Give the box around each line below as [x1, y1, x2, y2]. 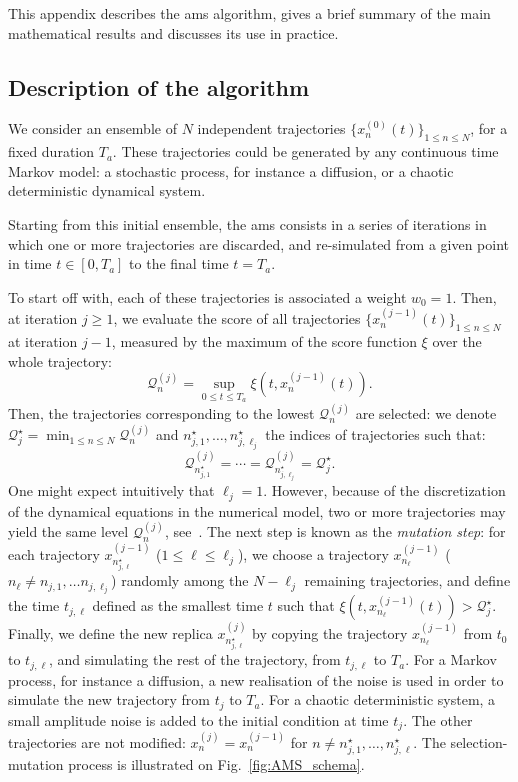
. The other [403, 709, 473, 730]
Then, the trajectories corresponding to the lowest [8, 403, 315, 424]
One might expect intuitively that [8, 480, 215, 501]
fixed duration [8, 141, 95, 162]
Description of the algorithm [8, 71, 310, 102]
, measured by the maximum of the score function [111, 330, 417, 351]
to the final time [129, 253, 229, 274]
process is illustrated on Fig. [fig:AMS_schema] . [68, 754, 365, 775]
